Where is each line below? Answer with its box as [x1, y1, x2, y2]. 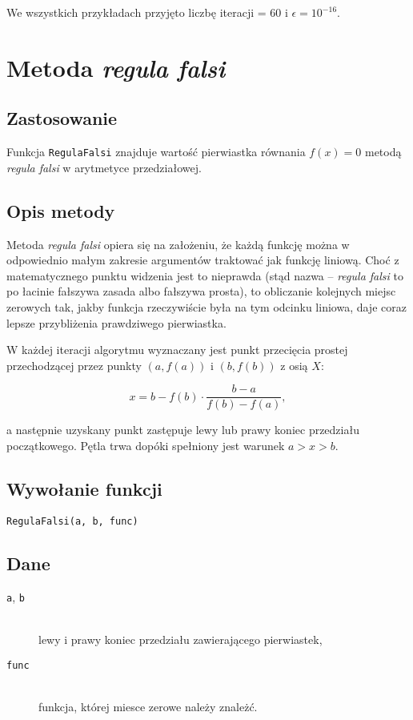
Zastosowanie [6, 106, 118, 131]
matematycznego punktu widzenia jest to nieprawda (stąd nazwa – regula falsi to [6, 267, 403, 284]
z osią [280, 356, 308, 373]
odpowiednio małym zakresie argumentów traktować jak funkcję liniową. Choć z [6, 251, 399, 268]
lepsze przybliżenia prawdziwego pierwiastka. [6, 314, 227, 331]
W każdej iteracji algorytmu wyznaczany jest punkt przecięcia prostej [6, 341, 348, 358]
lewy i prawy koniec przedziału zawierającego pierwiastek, [38, 630, 323, 647]
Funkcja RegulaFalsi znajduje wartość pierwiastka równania [6, 143, 306, 160]
